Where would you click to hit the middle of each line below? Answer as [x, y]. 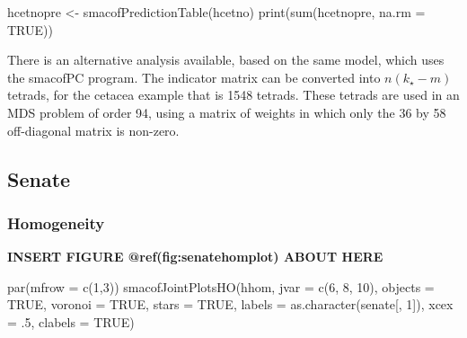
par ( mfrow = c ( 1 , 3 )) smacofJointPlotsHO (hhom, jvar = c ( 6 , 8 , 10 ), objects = [221, 286]
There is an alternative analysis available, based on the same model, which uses [226, 60]
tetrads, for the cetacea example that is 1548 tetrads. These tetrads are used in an [233, 95]
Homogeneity [56, 222]
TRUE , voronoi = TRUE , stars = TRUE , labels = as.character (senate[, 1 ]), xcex [230, 304]
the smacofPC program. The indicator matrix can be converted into [194, 77]
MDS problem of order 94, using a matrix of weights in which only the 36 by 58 [227, 112]
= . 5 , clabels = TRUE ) [71, 321]
